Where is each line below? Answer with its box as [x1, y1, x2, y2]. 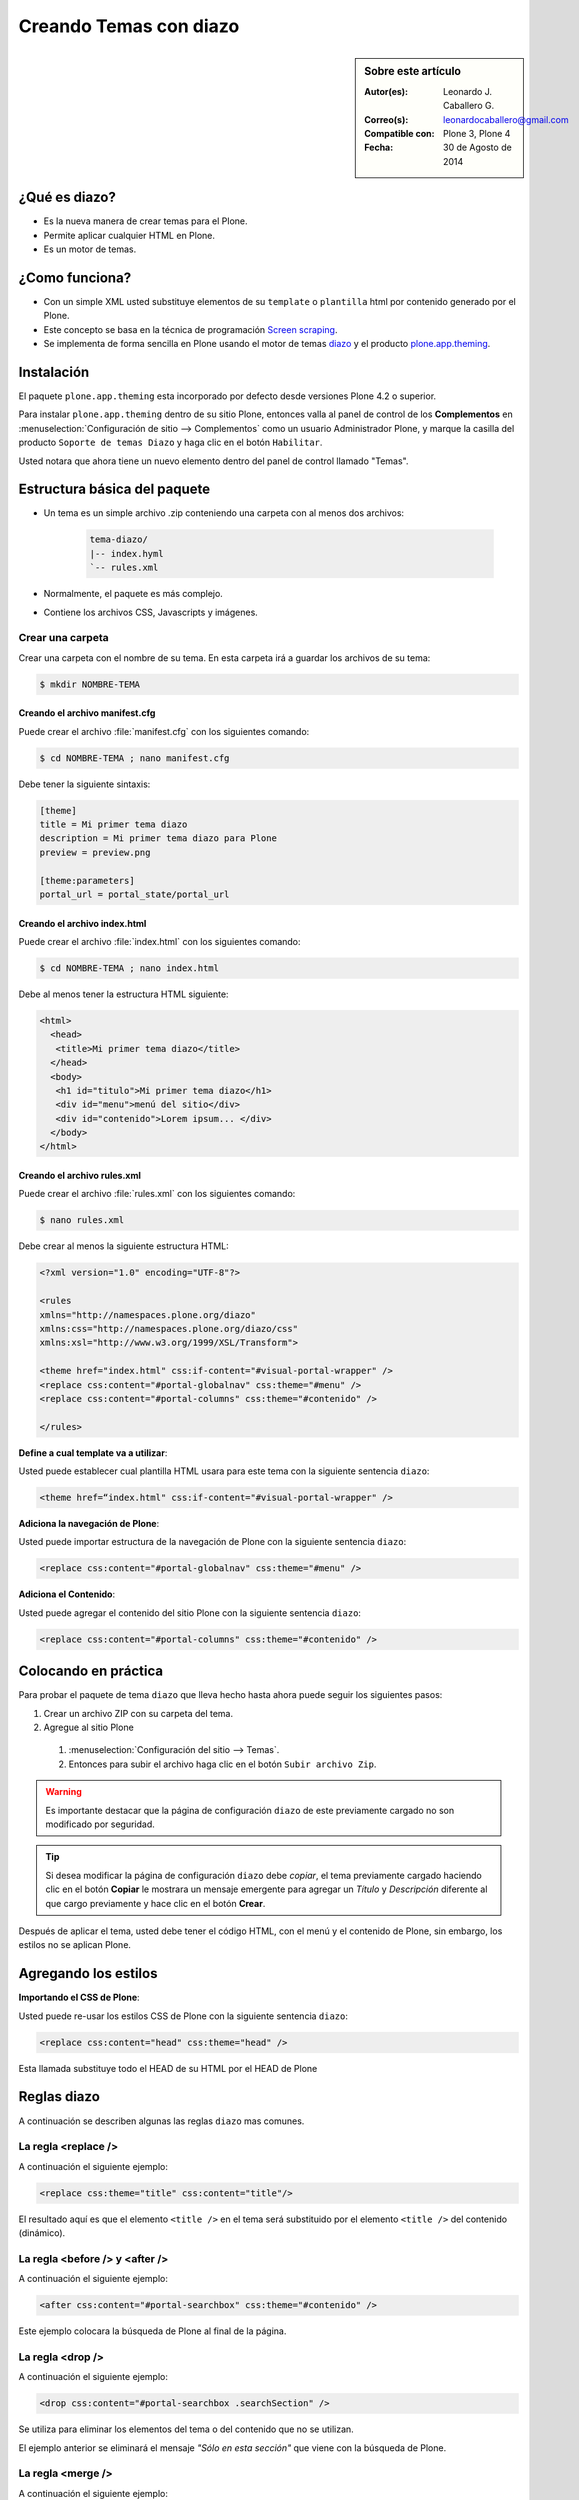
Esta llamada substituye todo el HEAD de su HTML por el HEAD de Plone [18, 2062, 318, 2074]
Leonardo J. [443, 85, 493, 97]
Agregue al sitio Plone [43, 1721, 134, 1734]
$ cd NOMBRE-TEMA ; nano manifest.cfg [39, 752, 230, 764]
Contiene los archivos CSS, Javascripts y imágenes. [43, 606, 259, 618]
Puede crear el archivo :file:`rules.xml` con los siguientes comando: [18, 1188, 296, 1200]
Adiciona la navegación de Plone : [18, 1518, 160, 1530]
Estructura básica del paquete [18, 481, 211, 498]
